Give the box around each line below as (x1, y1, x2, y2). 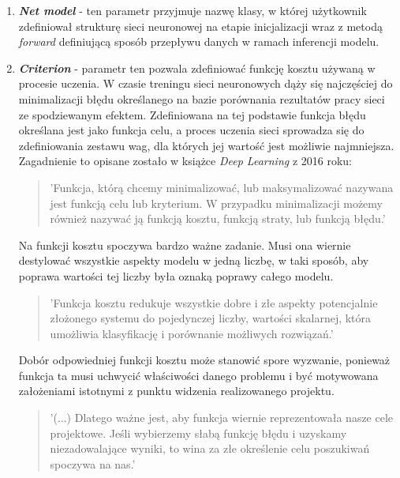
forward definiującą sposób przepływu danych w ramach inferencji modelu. (18, 33, 379, 50)
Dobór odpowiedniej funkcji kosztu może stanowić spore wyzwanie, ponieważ (18, 352, 391, 368)
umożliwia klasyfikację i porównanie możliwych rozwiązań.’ (50, 325, 334, 341)
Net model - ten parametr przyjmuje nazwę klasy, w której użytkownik (18, 2, 367, 18)
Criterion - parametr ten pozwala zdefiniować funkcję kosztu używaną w (18, 59, 376, 76)
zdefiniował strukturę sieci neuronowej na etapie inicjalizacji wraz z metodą (18, 17, 383, 34)
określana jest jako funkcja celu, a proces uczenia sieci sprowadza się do (18, 122, 364, 138)
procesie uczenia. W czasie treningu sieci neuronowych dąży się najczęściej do (18, 75, 393, 92)
